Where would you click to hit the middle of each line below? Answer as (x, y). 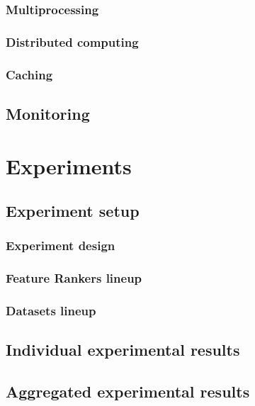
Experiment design (61, 246)
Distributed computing (72, 41)
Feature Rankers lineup (74, 278)
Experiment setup (73, 211)
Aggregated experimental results (128, 391)
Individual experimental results (123, 350)
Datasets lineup (51, 311)
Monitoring (48, 113)
